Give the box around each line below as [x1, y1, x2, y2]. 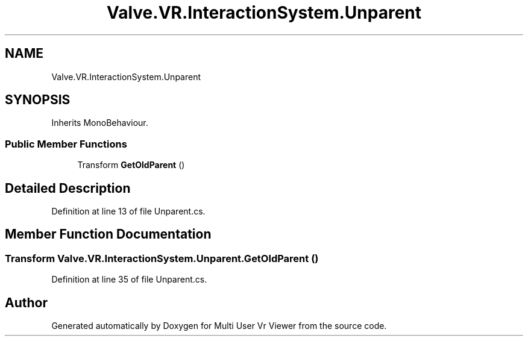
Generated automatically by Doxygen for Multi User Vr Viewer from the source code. [51, 321, 387, 331]
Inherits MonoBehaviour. [51, 117, 148, 128]
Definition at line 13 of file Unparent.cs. [51, 206, 206, 217]
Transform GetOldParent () [77, 160, 185, 170]
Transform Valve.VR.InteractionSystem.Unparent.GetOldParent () [5, 252, 319, 264]
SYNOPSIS [5, 92, 71, 108]
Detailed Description [5, 180, 131, 196]
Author [5, 295, 48, 310]
